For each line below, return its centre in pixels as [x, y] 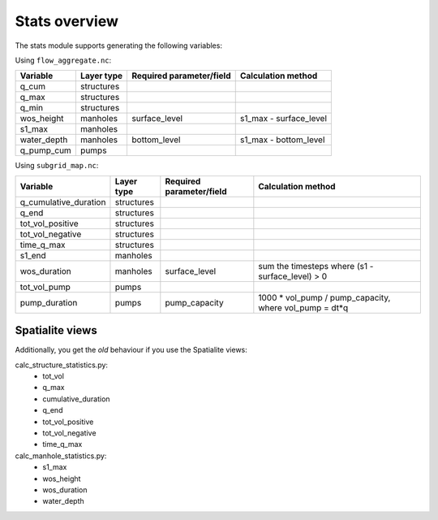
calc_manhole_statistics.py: [61, 456]
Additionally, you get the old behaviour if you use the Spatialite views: [131, 350]
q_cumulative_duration [63, 201]
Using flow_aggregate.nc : [63, 60]
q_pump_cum [46, 150]
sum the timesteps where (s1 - [316, 266]
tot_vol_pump [45, 287]
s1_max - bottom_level [282, 140]
